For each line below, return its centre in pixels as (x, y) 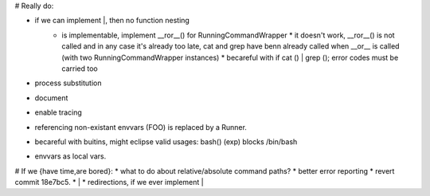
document (51, 98)
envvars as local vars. (70, 156)
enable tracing (59, 112)
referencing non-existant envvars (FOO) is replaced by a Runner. (141, 127)
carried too (80, 69)
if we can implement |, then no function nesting (112, 21)
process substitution (68, 83)
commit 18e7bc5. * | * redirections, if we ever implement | (109, 182)
